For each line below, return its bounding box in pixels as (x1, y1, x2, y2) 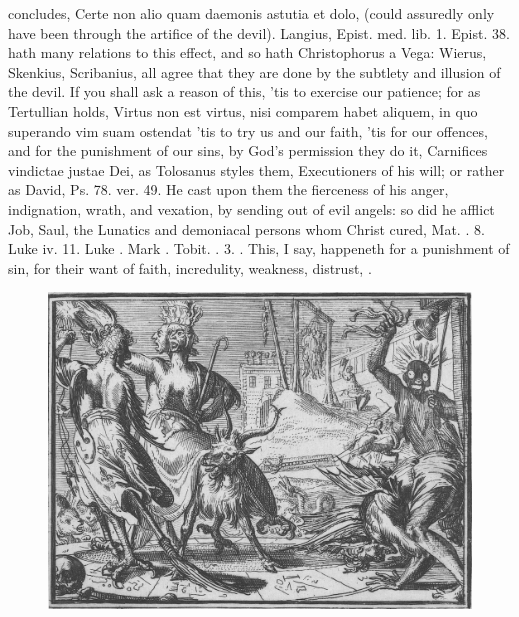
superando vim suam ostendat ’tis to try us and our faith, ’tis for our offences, (8, 120, 488, 141)
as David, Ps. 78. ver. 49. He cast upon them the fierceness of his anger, (8, 179, 449, 200)
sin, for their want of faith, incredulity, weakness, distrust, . (8, 257, 372, 278)
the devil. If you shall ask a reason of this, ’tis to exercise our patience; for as (8, 81, 481, 102)
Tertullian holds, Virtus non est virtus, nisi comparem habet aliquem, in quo (8, 100, 478, 121)
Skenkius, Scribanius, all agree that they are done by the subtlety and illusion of (8, 61, 501, 82)
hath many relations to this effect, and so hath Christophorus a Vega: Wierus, (8, 42, 487, 63)
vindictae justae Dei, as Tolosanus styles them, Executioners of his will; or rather (8, 159, 505, 180)
